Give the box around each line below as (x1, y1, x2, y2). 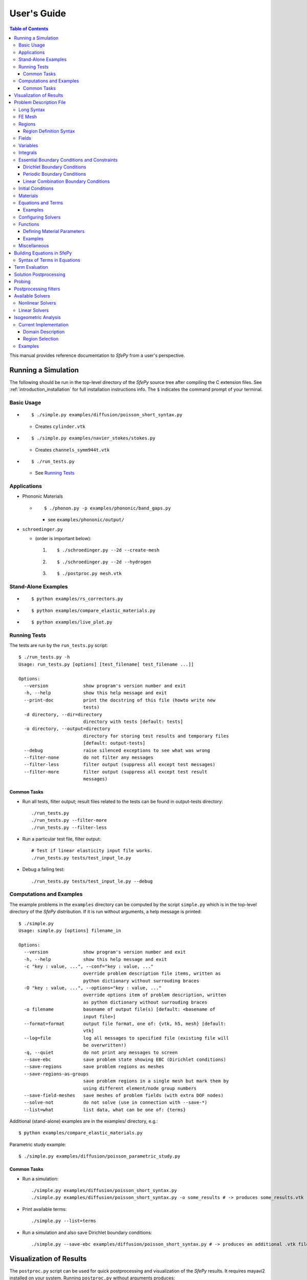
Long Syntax (18, 106, 46, 113)
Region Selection (23, 336, 59, 342)
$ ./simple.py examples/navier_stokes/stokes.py (31, 435, 156, 441)
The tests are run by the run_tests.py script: (9, 643, 108, 649)
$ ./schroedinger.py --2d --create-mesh (57, 547, 160, 553)
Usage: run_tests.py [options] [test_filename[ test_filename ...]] (18, 661, 194, 667)
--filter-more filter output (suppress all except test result (24, 769, 208, 775)
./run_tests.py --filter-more (31, 817, 107, 823)
